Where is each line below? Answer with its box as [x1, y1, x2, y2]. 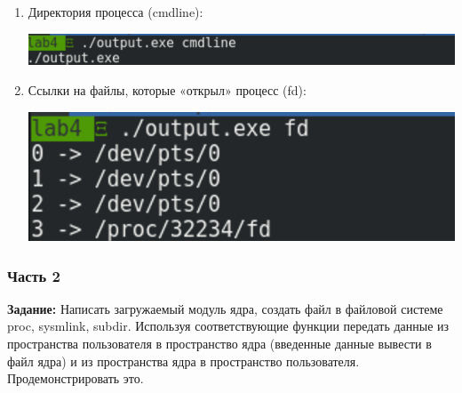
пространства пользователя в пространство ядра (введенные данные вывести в [7, 333, 432, 352]
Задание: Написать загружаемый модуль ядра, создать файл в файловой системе [7, 299, 443, 317]
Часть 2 [7, 264, 60, 286]
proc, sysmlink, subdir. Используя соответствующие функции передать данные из [7, 317, 450, 335]
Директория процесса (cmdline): [28, 3, 203, 20]
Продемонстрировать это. [7, 369, 144, 388]
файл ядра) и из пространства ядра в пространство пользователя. [7, 351, 360, 370]
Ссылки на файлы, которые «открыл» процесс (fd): [28, 81, 307, 100]
